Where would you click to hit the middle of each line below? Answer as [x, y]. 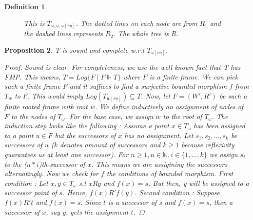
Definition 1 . [26, 6]
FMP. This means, [32, 76]
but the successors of [85, 135]
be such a [233, 96]
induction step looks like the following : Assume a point [87, 126]
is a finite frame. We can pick [194, 76]
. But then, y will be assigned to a [198, 183]
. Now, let [156, 96]
